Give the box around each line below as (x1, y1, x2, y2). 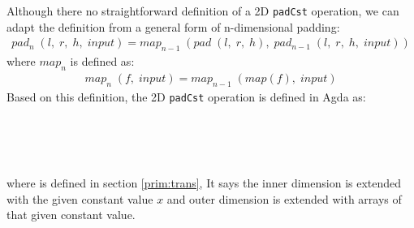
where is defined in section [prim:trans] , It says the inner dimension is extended (6, 174, 402, 191)
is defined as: (70, 53, 135, 70)
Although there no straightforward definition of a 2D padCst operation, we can (6, 2, 399, 19)
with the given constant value (6, 190, 153, 207)
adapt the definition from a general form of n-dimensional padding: (6, 18, 340, 35)
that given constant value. (6, 206, 136, 223)
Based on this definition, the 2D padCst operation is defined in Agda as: (6, 88, 366, 105)
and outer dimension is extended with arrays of (166, 190, 402, 207)
